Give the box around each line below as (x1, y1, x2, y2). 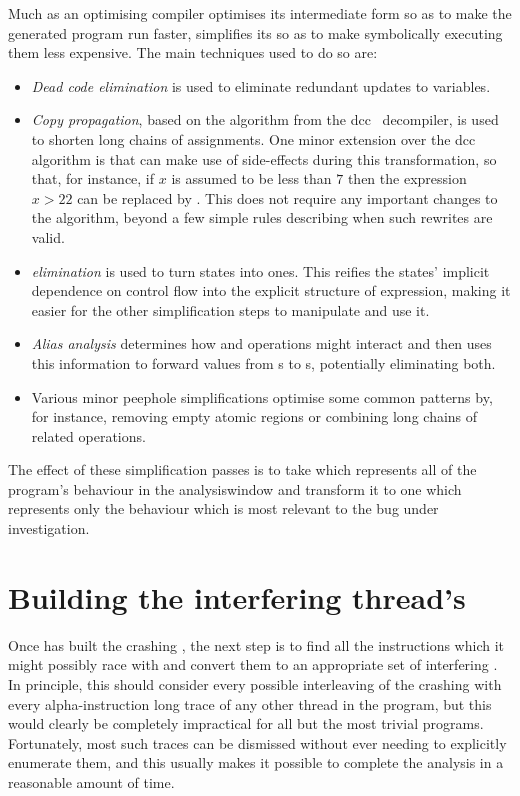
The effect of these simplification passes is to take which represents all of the (8, 459, 477, 480)
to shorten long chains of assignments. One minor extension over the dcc (31, 128, 476, 149)
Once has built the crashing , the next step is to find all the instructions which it (8, 634, 504, 655)
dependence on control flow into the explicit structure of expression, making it (31, 280, 511, 301)
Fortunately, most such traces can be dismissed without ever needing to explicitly (8, 732, 507, 753)
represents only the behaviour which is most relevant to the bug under (8, 498, 439, 519)
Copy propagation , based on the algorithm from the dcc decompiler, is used (31, 109, 499, 130)
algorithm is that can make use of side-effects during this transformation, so (31, 148, 497, 169)
